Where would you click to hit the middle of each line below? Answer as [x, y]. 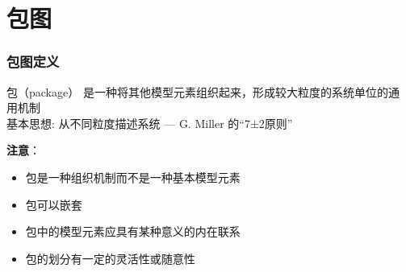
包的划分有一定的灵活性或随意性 [110, 258]
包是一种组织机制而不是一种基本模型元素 [133, 177]
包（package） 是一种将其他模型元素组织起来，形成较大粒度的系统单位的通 [203, 91]
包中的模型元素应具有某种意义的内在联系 [133, 231]
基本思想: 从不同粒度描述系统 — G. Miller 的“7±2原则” [150, 123]
